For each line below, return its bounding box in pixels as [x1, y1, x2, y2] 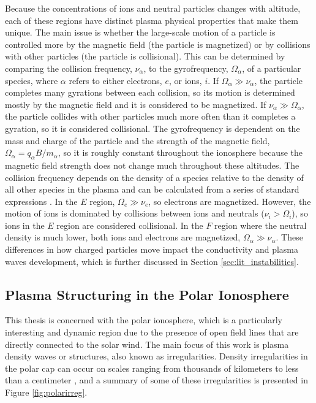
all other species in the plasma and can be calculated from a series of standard [5, 183, 299, 196]
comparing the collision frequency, [5, 61, 132, 74]
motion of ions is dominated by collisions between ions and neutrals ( [5, 207, 265, 220]
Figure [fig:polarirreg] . [5, 386, 88, 399]
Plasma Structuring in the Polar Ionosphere [5, 285, 289, 304]
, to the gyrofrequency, [143, 61, 228, 74]
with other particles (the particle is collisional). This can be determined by [5, 50, 285, 63]
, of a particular [242, 61, 301, 74]
